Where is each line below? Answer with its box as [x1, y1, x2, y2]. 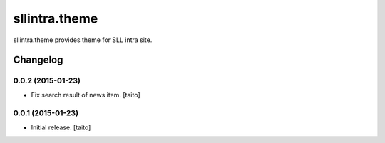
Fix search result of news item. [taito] [31, 90, 140, 99]
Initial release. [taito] [31, 123, 91, 132]
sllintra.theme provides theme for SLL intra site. [13, 36, 153, 44]
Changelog [13, 54, 63, 66]
